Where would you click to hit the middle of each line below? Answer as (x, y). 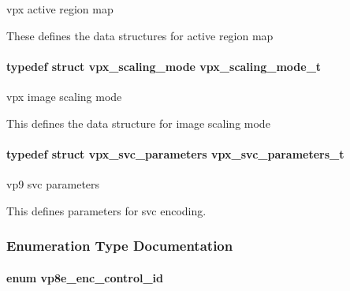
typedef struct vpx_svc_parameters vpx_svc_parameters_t (175, 153)
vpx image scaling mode (64, 96)
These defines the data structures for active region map (140, 35)
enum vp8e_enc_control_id (85, 277)
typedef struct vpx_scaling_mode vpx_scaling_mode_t (164, 66)
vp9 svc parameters (53, 183)
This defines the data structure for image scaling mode (138, 123)
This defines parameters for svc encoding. (106, 210)
